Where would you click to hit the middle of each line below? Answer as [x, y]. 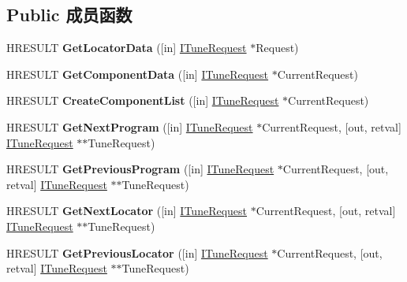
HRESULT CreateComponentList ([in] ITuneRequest [143, 100]
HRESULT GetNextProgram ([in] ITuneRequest [130, 126]
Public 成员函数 [69, 15]
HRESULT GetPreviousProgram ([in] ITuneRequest [140, 169]
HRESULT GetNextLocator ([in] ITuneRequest [127, 211]
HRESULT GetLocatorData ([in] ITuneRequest [127, 48]
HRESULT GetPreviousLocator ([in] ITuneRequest [137, 252]
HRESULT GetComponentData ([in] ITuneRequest [138, 74]
